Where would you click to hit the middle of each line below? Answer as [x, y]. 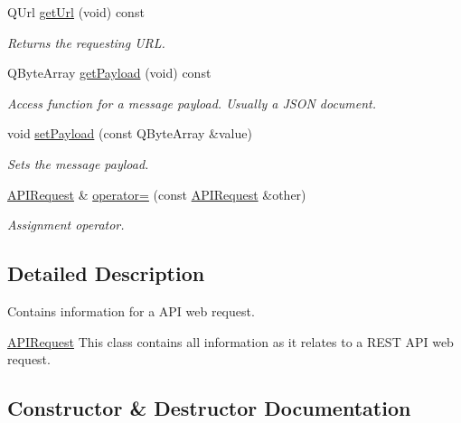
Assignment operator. [66, 225]
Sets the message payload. [78, 163]
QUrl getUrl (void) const [76, 12]
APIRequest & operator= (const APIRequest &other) [157, 194]
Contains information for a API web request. [131, 310]
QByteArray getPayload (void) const [109, 73]
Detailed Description [106, 273]
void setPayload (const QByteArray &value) [130, 133]
